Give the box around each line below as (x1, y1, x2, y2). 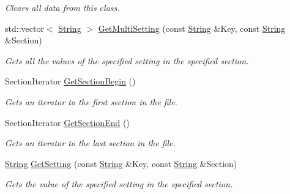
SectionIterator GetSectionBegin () (5, 75, 136, 88)
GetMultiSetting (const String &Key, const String (98, 21, 286, 34)
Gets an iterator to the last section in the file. (5, 136, 176, 149)
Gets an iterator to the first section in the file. (5, 95, 177, 108)
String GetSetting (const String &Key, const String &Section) (5, 157, 237, 170)
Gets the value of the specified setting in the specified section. (5, 177, 233, 190)
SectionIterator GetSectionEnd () (5, 116, 130, 129)
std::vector (5, 21, 44, 34)
